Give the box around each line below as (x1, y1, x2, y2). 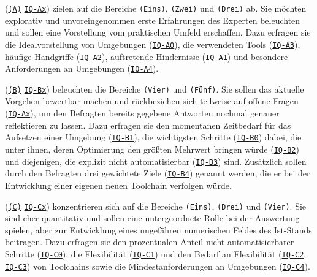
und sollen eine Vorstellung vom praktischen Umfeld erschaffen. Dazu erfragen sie (5, 26, 311, 39)
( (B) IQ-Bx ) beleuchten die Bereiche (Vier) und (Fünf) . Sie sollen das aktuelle (5, 82, 304, 95)
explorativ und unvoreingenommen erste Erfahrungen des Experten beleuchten (5, 13, 300, 26)
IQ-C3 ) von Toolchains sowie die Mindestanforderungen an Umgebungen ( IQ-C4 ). (5, 259, 310, 272)
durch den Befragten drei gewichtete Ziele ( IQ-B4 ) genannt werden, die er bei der (5, 167, 310, 180)
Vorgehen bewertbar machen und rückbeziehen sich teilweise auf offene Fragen (5, 94, 299, 107)
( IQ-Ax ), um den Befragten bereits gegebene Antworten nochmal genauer (5, 107, 280, 120)
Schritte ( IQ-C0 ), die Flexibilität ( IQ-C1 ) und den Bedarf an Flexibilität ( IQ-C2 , (5, 247, 307, 260)
